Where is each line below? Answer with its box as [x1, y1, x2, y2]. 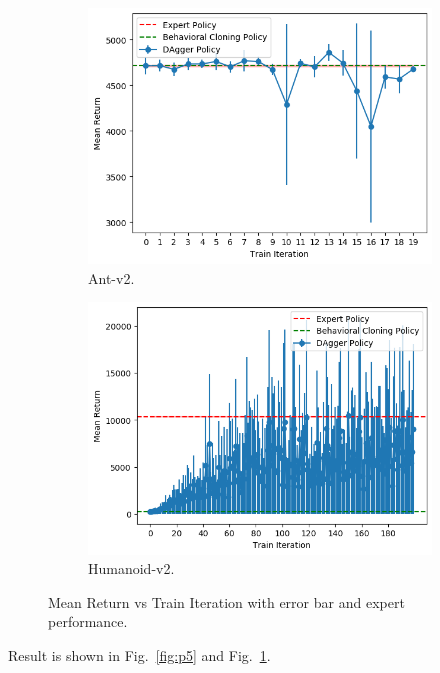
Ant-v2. [88, 267, 135, 288]
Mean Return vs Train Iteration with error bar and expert [48, 591, 405, 612]
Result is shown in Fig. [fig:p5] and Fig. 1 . [8, 645, 271, 666]
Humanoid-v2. [88, 558, 175, 579]
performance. [48, 611, 128, 632]
